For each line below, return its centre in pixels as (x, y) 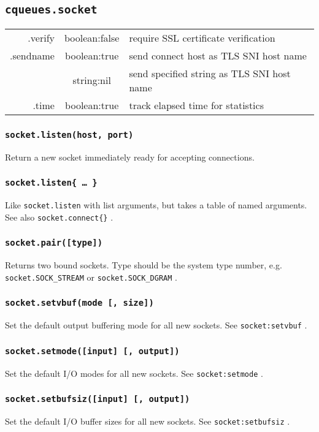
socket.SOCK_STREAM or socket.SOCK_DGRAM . (91, 277)
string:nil (92, 80)
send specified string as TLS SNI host (210, 73)
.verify (41, 37)
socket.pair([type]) (54, 243)
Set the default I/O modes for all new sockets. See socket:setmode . (134, 373)
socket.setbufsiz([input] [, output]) (98, 399)
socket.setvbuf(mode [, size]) (79, 303)
